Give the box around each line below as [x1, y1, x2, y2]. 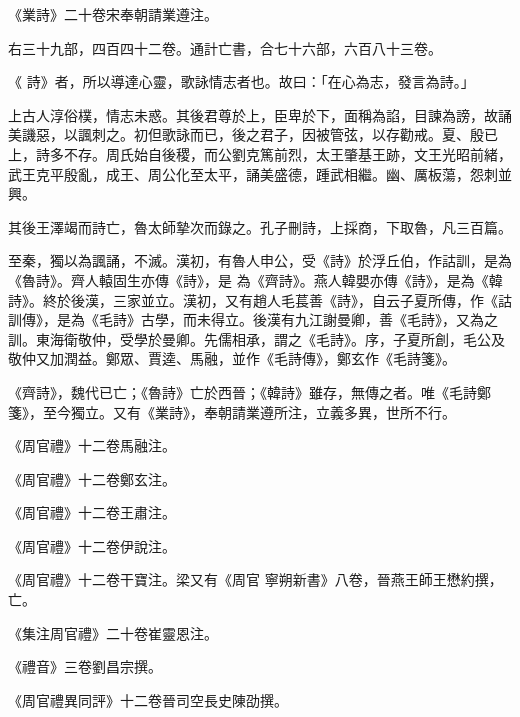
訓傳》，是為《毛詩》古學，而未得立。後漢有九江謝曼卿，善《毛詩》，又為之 [8, 309, 498, 330]
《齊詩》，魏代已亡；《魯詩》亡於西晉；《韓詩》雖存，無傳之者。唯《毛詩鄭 [8, 381, 491, 402]
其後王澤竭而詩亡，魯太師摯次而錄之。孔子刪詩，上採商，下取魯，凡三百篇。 [8, 216, 512, 237]
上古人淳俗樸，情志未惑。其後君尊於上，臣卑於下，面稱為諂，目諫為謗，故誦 [8, 104, 512, 125]
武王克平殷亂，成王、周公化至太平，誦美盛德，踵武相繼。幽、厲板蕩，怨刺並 [8, 163, 512, 184]
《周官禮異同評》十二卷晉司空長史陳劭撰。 [8, 689, 288, 710]
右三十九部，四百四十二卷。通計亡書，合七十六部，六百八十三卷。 [8, 37, 442, 58]
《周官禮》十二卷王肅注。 [8, 502, 176, 523]
